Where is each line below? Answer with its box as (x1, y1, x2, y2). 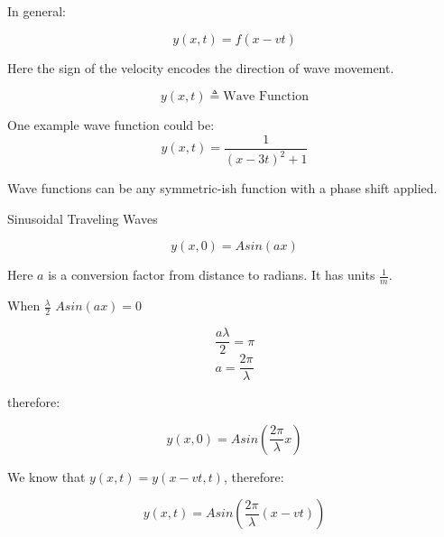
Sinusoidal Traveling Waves (7, 208, 158, 227)
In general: (7, 2, 66, 20)
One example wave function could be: (7, 116, 215, 134)
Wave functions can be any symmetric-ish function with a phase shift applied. (7, 179, 438, 198)
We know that (7, 467, 86, 486)
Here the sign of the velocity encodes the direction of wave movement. (7, 58, 394, 77)
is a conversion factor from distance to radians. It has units (48, 265, 375, 284)
